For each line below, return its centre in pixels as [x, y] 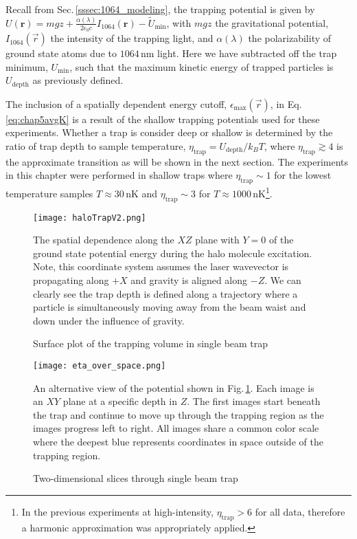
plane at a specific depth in [120, 401]
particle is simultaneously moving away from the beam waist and [170, 307]
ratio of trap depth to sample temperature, [96, 145]
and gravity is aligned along [189, 280]
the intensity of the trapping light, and [132, 38]
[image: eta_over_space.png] [100, 366]
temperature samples [49, 193]
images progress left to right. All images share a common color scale [176, 428]
